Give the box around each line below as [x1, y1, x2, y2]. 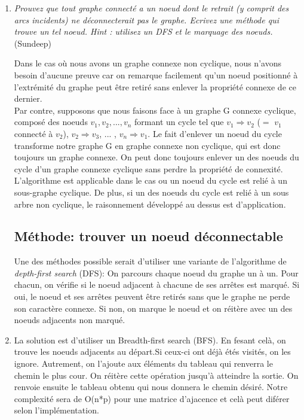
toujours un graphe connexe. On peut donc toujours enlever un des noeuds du [14, 151, 299, 163]
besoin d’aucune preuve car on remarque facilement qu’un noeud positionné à [14, 68, 298, 81]
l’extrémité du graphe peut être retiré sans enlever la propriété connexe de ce [14, 80, 296, 93]
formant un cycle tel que [134, 115, 224, 128]
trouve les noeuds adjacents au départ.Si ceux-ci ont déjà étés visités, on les [14, 345, 291, 358]
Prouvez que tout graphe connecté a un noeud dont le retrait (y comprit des [14, 2, 289, 14]
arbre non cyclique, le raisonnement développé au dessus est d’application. [14, 197, 286, 210]
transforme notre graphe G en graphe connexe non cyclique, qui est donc [14, 139, 281, 151]
